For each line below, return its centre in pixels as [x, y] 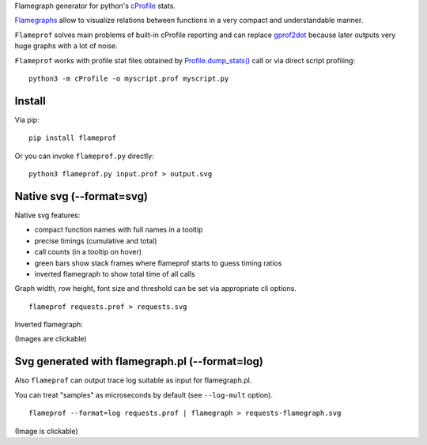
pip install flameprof [73, 138]
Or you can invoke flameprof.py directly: [84, 156]
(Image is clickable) [46, 431]
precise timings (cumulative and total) [96, 240]
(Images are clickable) [51, 339]
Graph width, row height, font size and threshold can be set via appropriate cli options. [155, 288]
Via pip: [27, 119]
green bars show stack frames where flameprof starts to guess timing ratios [158, 263]
